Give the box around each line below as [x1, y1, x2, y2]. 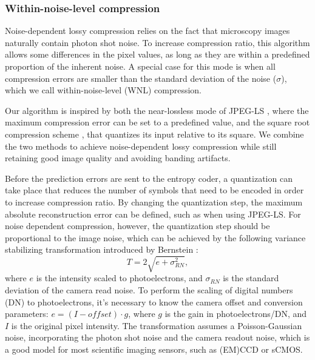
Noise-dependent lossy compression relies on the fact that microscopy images [5, 24, 290, 37]
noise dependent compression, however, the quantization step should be [5, 219, 270, 232]
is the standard [223, 272, 279, 284]
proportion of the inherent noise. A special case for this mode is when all [5, 60, 276, 72]
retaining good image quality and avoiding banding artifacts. [5, 152, 231, 164]
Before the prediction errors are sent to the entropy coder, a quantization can [5, 172, 293, 184]
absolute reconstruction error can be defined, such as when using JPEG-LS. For [5, 207, 301, 220]
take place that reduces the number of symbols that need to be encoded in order [5, 184, 304, 196]
